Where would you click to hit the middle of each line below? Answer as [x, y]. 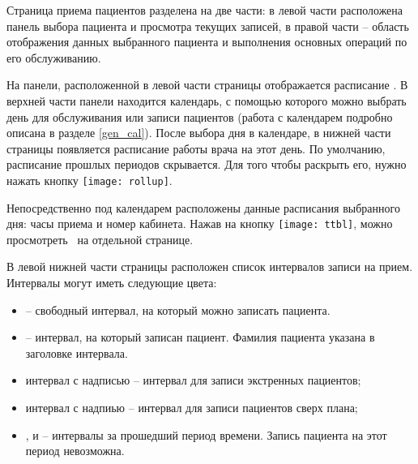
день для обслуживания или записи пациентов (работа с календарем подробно [200, 116]
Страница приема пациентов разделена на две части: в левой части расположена [205, 10]
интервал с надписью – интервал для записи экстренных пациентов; [193, 380]
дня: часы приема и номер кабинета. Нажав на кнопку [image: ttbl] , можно [200, 223]
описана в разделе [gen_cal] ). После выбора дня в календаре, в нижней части [199, 133]
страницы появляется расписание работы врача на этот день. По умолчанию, [196, 148]
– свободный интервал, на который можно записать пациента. [178, 309]
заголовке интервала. [77, 352]
